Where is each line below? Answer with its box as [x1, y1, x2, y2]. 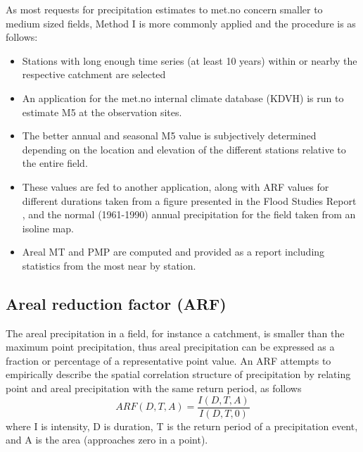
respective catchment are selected [22, 67, 166, 82]
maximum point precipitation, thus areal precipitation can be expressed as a [6, 339, 335, 354]
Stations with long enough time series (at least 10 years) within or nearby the [22, 53, 357, 68]
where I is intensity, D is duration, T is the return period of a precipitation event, [6, 418, 358, 433]
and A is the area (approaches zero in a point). [6, 432, 208, 447]
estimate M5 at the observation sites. [22, 104, 182, 119]
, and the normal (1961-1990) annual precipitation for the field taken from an [22, 207, 356, 222]
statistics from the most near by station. [22, 258, 196, 272]
